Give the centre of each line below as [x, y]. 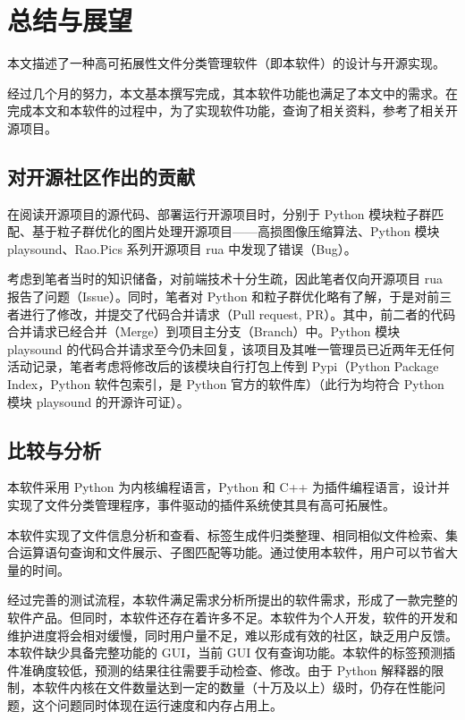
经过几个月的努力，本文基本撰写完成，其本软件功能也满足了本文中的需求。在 [232, 93]
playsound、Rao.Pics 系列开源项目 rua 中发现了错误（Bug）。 [182, 248]
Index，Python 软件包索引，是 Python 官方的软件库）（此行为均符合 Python [226, 384]
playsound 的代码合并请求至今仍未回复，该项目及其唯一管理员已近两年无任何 [231, 348]
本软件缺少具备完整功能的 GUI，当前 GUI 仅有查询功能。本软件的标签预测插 [232, 652]
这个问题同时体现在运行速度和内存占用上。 [157, 704]
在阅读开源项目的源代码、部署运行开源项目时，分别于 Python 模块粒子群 [220, 213]
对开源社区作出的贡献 [101, 176]
